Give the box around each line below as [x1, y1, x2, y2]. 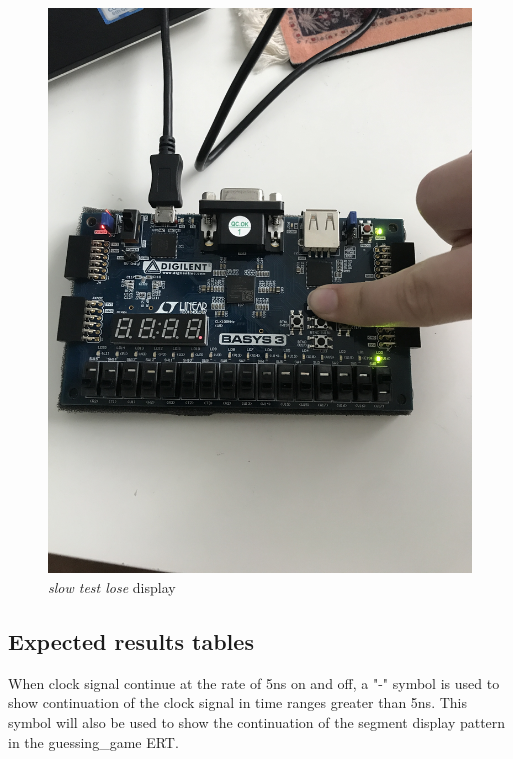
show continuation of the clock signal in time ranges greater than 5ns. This [8, 692, 467, 713]
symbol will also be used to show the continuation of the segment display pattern [8, 711, 506, 732]
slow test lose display [48, 576, 176, 597]
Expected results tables [8, 625, 254, 656]
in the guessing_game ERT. [8, 731, 179, 752]
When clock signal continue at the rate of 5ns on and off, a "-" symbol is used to [8, 672, 500, 693]
